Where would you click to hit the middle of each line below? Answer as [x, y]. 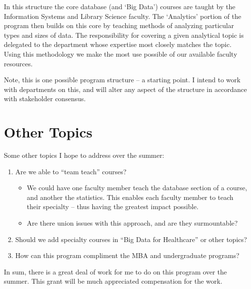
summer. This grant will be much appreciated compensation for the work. [113, 281]
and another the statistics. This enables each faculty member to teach [130, 197]
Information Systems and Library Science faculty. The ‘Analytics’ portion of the [123, 16]
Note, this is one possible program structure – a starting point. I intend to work [122, 80]
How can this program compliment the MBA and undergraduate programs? [127, 255]
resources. [18, 63]
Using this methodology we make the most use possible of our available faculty [121, 53]
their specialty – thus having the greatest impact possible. [113, 206]
